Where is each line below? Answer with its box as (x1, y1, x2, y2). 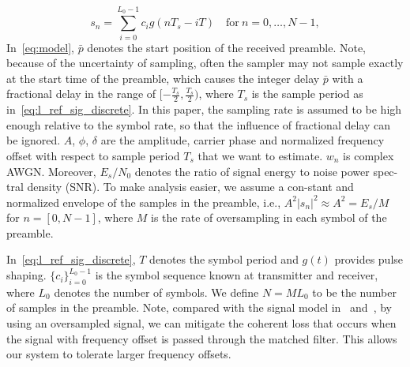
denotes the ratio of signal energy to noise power (134, 163, 370, 179)
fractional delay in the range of (6, 85, 156, 102)
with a (332, 69, 363, 86)
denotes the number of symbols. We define (54, 283, 259, 300)
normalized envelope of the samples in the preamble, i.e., (6, 193, 281, 210)
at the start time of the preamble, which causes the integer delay (6, 69, 320, 86)
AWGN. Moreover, (6, 163, 96, 179)
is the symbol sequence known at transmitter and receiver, (95, 267, 378, 283)
